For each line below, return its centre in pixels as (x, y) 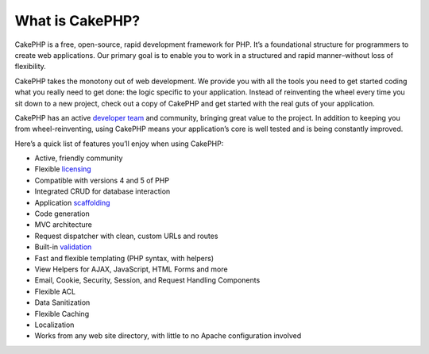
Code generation (62, 214)
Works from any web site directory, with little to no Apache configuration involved (168, 336)
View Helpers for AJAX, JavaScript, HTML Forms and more (131, 269)
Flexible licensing (63, 169)
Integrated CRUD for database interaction (102, 191)
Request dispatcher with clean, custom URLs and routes (126, 236)
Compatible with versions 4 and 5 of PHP (102, 180)
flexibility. (31, 67)
